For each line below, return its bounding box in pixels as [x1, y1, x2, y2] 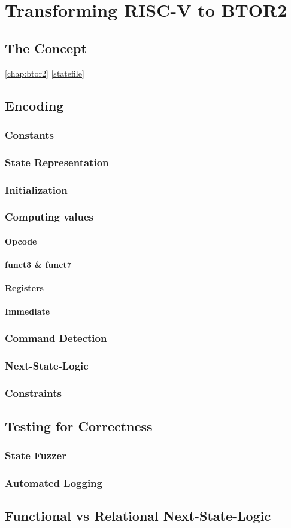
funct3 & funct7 [5, 258, 72, 271]
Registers [5, 282, 44, 294]
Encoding [5, 96, 64, 114]
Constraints [5, 385, 62, 400]
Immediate [5, 305, 50, 318]
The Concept [5, 38, 87, 57]
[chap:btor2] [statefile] [5, 66, 84, 79]
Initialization [5, 182, 68, 197]
